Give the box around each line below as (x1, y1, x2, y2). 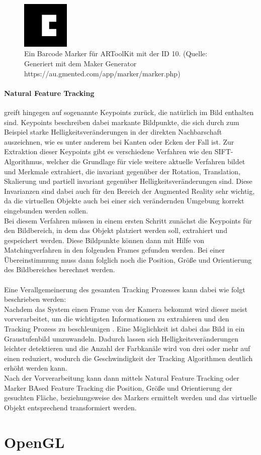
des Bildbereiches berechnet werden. (4, 264, 115, 275)
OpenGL (4, 431, 65, 452)
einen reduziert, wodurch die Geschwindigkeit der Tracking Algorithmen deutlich (4, 353, 253, 363)
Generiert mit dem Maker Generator (24, 58, 137, 68)
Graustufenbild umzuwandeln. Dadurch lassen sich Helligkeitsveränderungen (4, 333, 238, 344)
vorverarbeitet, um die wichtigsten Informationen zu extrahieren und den (4, 313, 229, 324)
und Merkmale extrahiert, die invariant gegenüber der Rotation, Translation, (4, 166, 240, 176)
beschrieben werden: (4, 294, 66, 304)
